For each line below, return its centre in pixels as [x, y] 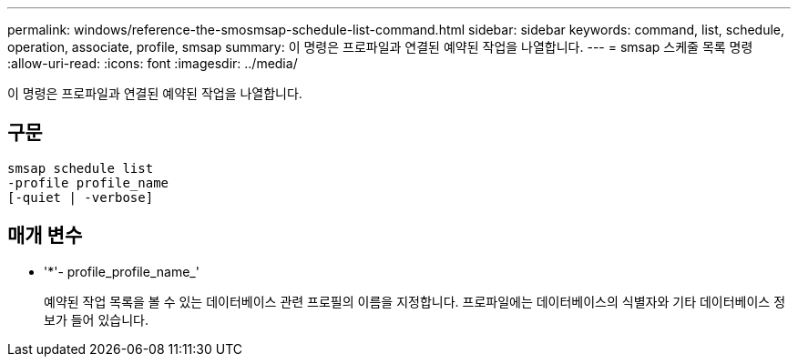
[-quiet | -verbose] [81, 197]
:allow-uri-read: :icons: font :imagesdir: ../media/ [153, 63]
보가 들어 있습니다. [96, 319]
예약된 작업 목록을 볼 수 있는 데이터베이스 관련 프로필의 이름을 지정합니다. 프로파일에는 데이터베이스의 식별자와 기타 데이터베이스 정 [415, 301]
